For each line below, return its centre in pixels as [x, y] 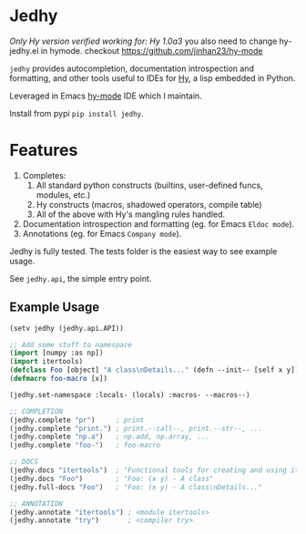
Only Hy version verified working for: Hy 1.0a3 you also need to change [143, 41]
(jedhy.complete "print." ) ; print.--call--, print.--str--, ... [136, 428]
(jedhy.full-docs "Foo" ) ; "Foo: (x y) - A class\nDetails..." [136, 487]
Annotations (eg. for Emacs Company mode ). [102, 233]
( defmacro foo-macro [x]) [58, 379]
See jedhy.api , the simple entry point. [81, 278]
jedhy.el [24, 50]
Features [44, 150]
